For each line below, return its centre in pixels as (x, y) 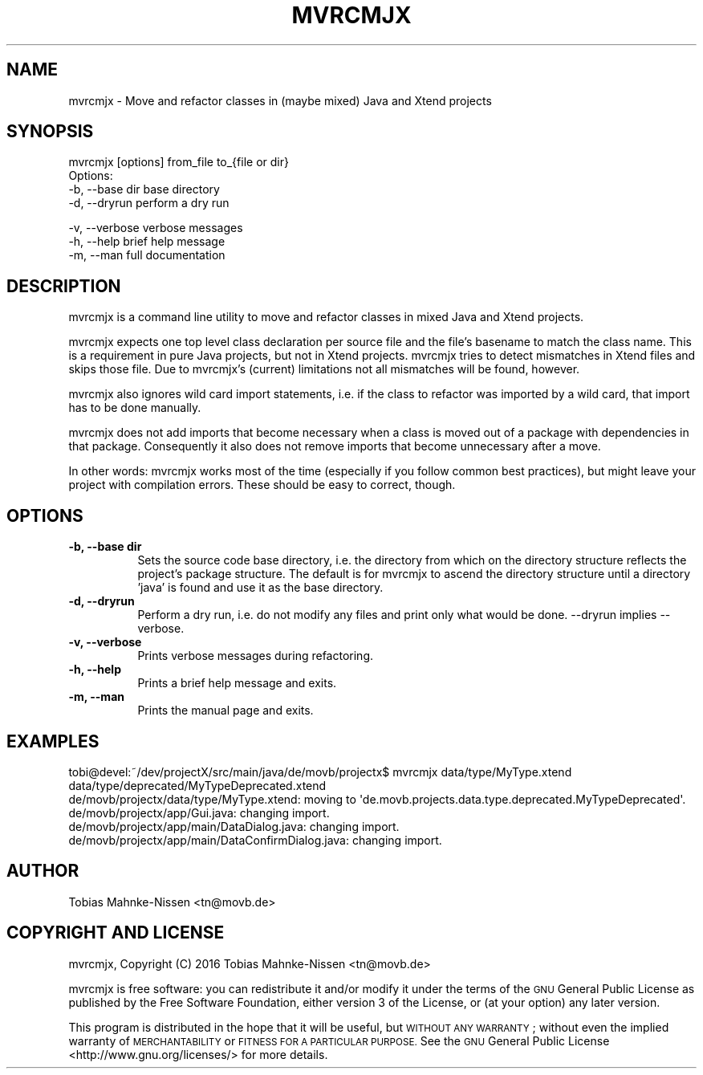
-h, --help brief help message (147, 242)
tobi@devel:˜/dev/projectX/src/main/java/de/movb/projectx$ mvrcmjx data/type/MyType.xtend (320, 772)
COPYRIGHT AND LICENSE (116, 933)
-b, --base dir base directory (144, 189)
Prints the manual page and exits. (226, 711)
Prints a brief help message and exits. (237, 683)
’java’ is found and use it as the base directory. (260, 588)
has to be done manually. (135, 408)
